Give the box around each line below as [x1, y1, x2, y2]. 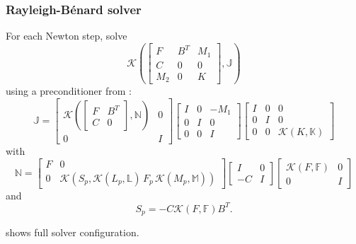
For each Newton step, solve [6, 28, 127, 43]
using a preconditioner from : [6, 83, 132, 98]
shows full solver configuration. [6, 225, 139, 240]
